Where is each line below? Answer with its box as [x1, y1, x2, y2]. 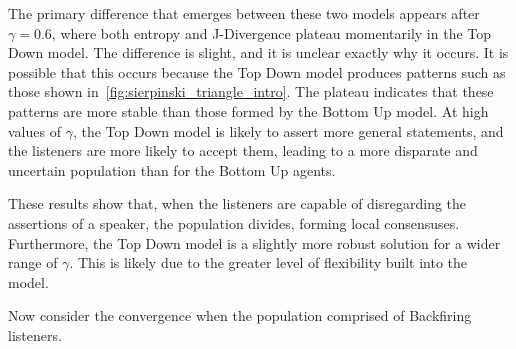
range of [8, 252, 58, 273]
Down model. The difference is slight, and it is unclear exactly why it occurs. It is [8, 42, 509, 63]
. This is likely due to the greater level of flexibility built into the [69, 252, 468, 273]
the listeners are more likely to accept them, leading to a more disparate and [8, 140, 478, 161]
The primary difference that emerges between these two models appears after [8, 3, 480, 23]
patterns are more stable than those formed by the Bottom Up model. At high [8, 100, 489, 121]
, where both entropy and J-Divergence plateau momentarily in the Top [51, 22, 492, 43]
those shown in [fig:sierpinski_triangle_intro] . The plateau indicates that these [8, 81, 494, 102]
